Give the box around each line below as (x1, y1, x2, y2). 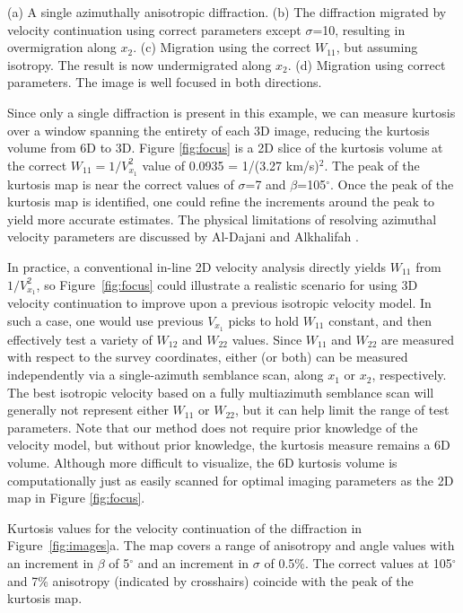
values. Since (231, 329, 302, 348)
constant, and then (328, 311, 432, 330)
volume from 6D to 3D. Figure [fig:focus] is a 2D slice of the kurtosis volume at (7, 138, 443, 157)
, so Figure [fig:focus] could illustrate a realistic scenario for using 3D (36, 275, 418, 293)
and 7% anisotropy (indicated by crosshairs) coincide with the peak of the (7, 571, 414, 590)
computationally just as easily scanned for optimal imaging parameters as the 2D (7, 470, 454, 489)
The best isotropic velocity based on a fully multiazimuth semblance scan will (7, 382, 434, 401)
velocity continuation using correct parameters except (7, 20, 301, 39)
